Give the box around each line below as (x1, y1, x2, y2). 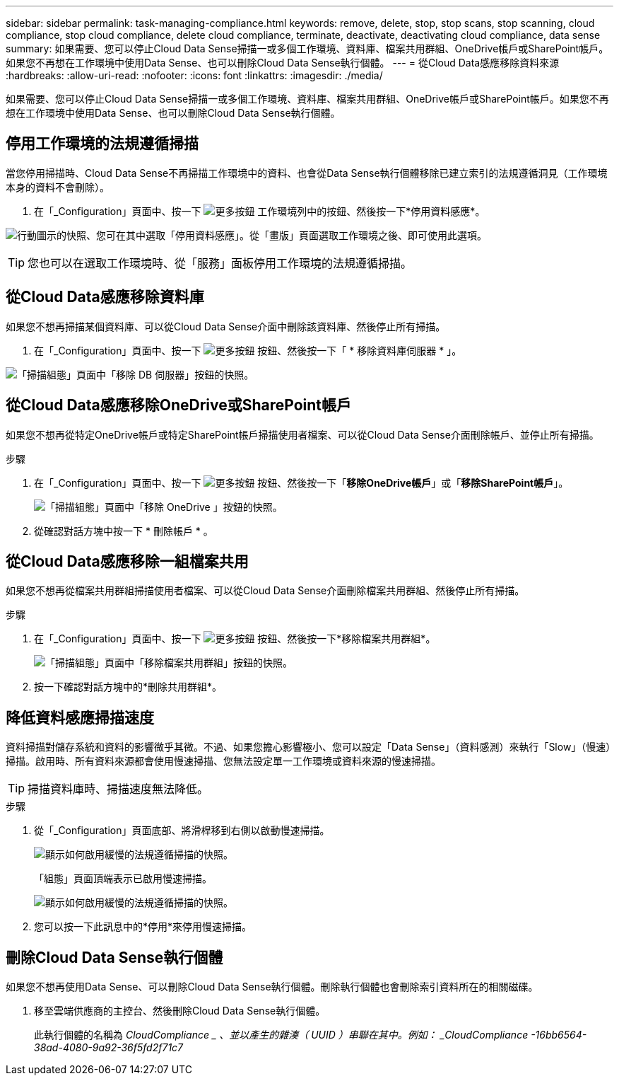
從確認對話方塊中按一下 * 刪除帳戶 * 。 (34, 524, 213, 537)
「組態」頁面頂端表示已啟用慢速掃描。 (34, 872, 212, 885)
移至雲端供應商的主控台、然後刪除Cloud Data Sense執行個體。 (34, 1005, 326, 1017)
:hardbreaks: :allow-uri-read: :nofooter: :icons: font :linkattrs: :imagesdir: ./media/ (6, 69, 383, 81)
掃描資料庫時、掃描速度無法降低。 (28, 782, 209, 797)
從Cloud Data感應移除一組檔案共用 (6, 552, 249, 570)
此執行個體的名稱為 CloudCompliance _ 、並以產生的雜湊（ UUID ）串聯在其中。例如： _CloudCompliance (34, 1029, 529, 1041)
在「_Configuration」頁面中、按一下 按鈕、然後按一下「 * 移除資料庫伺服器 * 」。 (34, 344, 462, 357)
